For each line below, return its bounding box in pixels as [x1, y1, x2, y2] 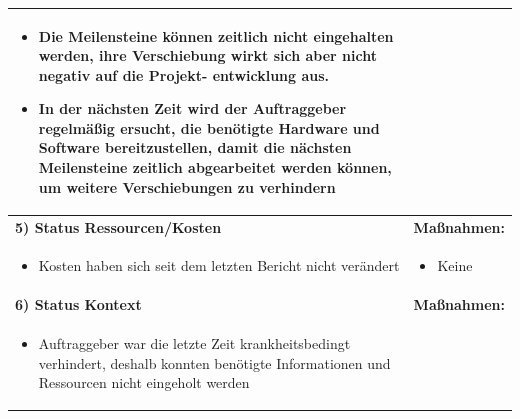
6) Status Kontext [15, 294, 142, 315]
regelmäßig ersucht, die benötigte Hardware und [38, 117, 380, 138]
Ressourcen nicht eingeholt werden [38, 372, 250, 393]
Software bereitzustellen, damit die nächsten [38, 137, 352, 158]
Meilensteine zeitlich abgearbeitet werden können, [38, 157, 392, 178]
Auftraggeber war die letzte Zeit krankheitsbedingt [38, 333, 351, 354]
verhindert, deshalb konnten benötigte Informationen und [38, 352, 391, 373]
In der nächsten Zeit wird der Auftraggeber [38, 98, 347, 119]
